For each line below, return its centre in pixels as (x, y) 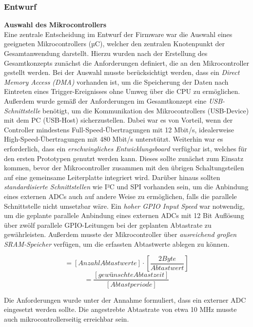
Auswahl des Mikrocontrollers (55, 25)
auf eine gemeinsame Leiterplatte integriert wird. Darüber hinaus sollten (112, 177)
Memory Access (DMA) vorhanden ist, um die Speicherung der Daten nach (116, 82)
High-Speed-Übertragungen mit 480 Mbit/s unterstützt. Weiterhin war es (114, 139)
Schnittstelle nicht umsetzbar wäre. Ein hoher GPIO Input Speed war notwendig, (124, 206)
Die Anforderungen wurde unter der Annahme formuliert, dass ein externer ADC (125, 300)
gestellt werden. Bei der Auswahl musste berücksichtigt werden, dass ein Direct (122, 72)
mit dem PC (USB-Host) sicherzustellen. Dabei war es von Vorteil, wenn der (118, 120)
